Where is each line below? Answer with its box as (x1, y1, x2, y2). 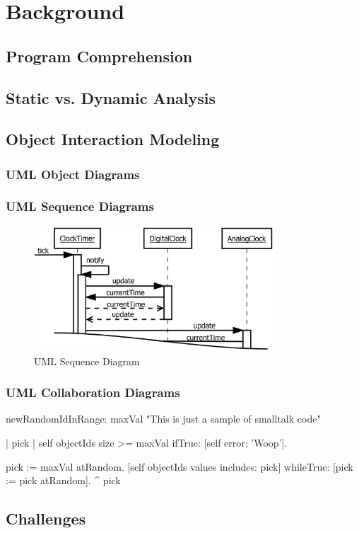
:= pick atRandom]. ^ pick (6, 473, 121, 488)
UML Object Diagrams (6, 165, 140, 183)
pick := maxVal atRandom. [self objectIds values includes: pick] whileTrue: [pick (6, 459, 353, 474)
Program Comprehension (6, 45, 193, 67)
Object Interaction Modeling (6, 128, 220, 150)
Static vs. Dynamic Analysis (6, 86, 216, 108)
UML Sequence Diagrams (6, 197, 154, 215)
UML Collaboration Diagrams (6, 384, 180, 401)
